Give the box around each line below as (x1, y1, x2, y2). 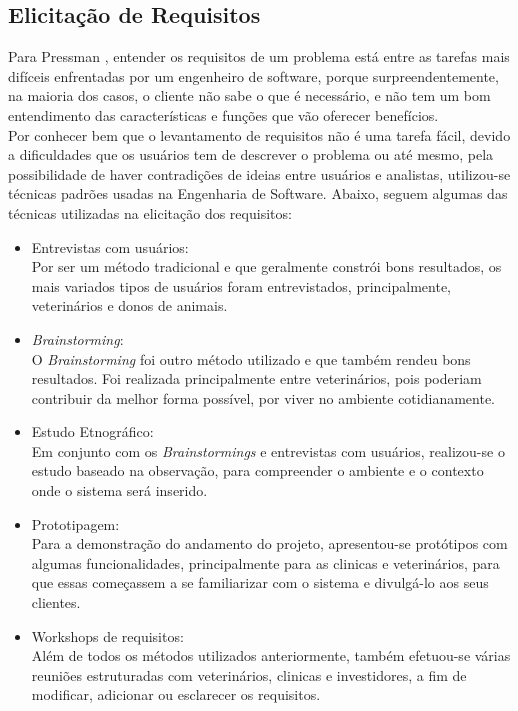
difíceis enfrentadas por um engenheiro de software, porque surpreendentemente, (8, 65, 499, 86)
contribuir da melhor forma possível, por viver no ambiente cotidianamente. (31, 387, 495, 408)
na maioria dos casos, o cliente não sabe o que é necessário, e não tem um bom (8, 85, 491, 106)
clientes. (31, 592, 81, 613)
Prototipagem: (31, 513, 120, 534)
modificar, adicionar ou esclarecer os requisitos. (31, 684, 321, 705)
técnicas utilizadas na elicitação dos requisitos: (8, 202, 292, 223)
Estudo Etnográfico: (31, 421, 154, 442)
